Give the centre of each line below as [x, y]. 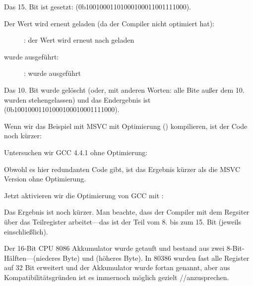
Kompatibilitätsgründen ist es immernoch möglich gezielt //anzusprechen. [117, 277]
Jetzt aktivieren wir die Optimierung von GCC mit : [84, 195]
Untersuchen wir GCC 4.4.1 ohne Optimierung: [76, 152]
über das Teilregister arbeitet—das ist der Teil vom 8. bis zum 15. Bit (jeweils [123, 221]
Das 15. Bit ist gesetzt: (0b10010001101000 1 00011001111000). [98, 6]
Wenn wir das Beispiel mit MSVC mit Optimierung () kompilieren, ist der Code [126, 126]
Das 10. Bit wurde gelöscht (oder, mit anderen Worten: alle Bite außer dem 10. [124, 89]
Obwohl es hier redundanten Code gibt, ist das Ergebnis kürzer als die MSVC [122, 169]
